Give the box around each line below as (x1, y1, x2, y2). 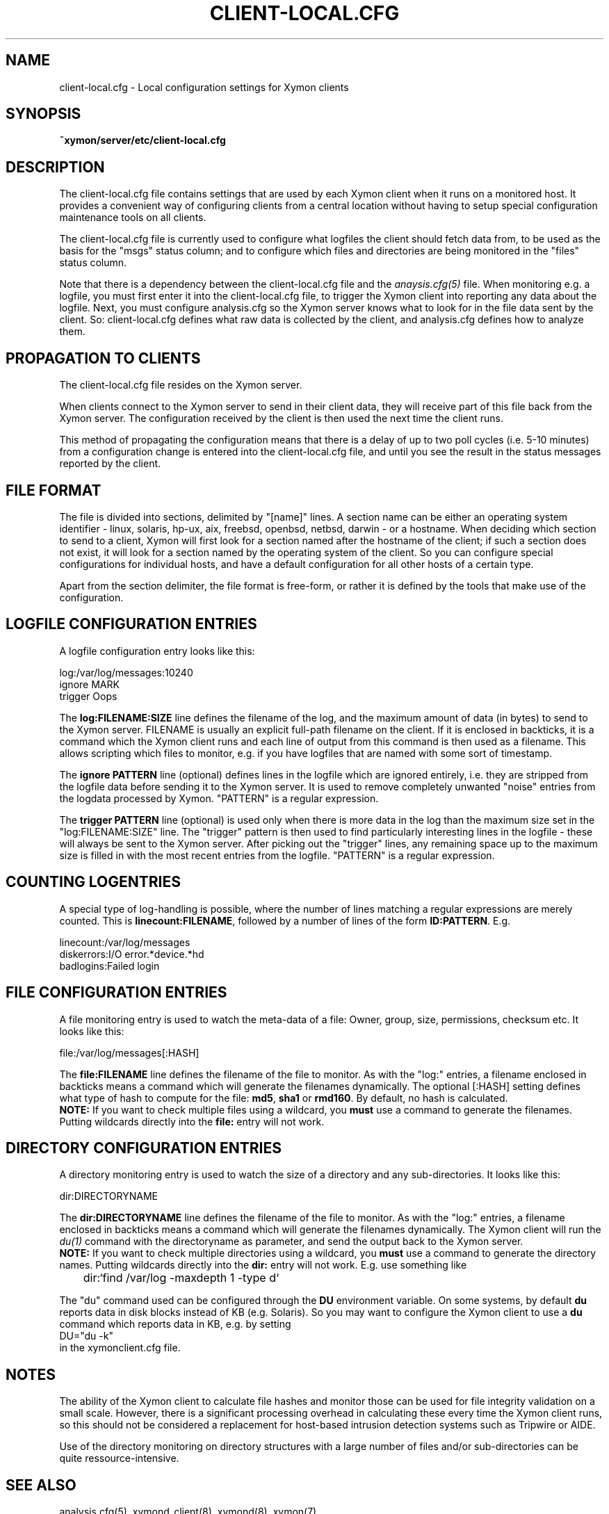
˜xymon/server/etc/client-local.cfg (59, 134, 226, 147)
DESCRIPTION (6, 158, 105, 176)
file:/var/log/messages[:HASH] (59, 1046, 200, 1059)
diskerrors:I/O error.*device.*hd (59, 947, 204, 960)
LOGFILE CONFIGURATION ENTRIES (6, 615, 257, 633)
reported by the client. (59, 457, 161, 470)
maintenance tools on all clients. (59, 211, 206, 224)
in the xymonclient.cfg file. (59, 1342, 181, 1354)
